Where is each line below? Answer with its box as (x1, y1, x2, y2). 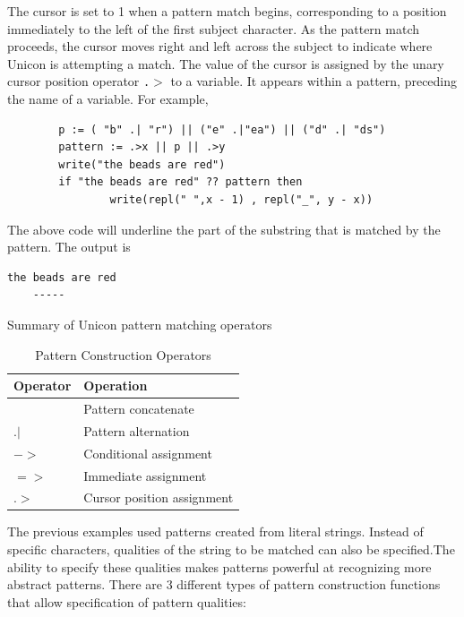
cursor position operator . (7, 72, 150, 90)
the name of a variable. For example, (7, 90, 209, 108)
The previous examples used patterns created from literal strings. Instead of (7, 522, 424, 541)
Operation (83, 376, 148, 395)
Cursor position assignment (83, 488, 234, 507)
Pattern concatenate (83, 399, 194, 417)
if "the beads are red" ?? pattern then (58, 176, 303, 189)
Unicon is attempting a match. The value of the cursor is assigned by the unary (7, 54, 444, 73)
